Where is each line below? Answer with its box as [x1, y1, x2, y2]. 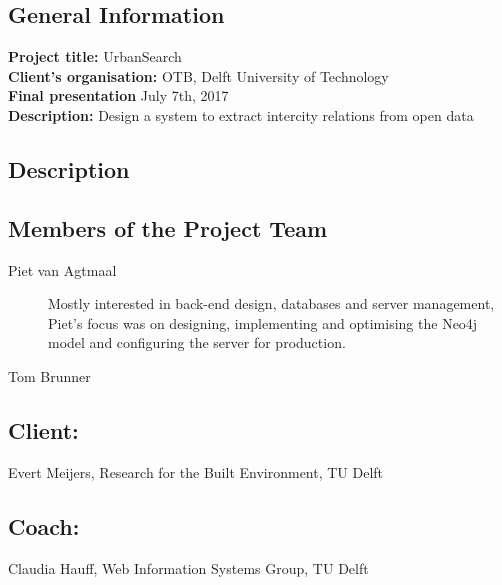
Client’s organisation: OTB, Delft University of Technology [8, 65, 389, 86]
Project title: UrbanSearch [8, 46, 182, 67]
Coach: [8, 510, 80, 541]
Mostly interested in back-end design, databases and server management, [48, 293, 495, 314]
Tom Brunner [8, 365, 91, 386]
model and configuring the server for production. [48, 332, 346, 353]
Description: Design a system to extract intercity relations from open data [8, 104, 474, 125]
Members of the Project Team [8, 212, 328, 243]
